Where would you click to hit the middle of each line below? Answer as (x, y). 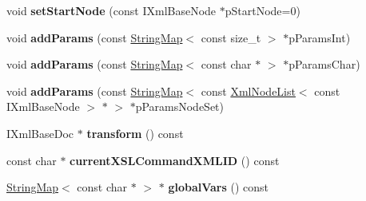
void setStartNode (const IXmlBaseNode (111, 10)
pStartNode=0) (263, 10)
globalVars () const (219, 187)
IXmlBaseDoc (40, 133)
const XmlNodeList (248, 91)
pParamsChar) (324, 64)
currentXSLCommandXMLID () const (175, 160)
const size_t (231, 37)
